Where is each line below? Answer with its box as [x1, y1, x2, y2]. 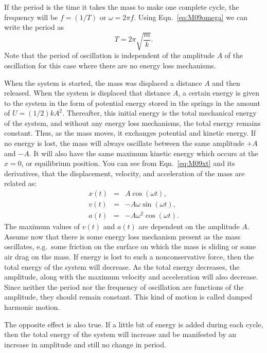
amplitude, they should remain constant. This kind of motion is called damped [4, 291, 253, 302]
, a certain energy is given [178, 87, 260, 98]
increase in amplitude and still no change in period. [4, 339, 166, 349]
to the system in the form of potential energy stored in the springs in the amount [4, 97, 260, 108]
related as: [4, 178, 37, 189]
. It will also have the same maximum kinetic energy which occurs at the [29, 147, 258, 158]
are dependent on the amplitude [138, 221, 240, 232]
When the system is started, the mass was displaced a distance [4, 77, 202, 88]
